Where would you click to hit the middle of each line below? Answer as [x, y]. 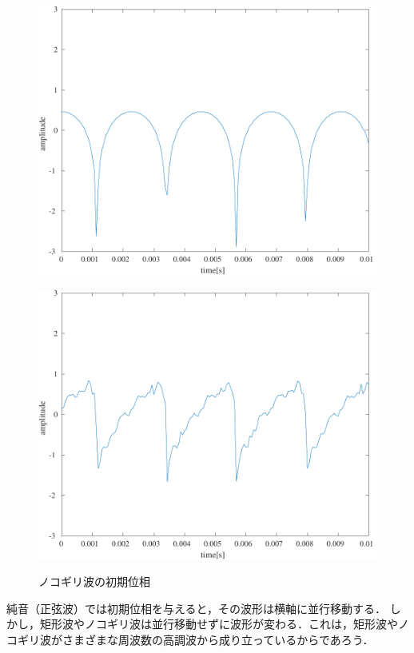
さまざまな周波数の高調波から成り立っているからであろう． [218, 639]
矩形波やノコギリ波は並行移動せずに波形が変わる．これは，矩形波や [219, 624]
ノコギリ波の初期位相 [94, 581]
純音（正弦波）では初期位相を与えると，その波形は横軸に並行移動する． [197, 608]
